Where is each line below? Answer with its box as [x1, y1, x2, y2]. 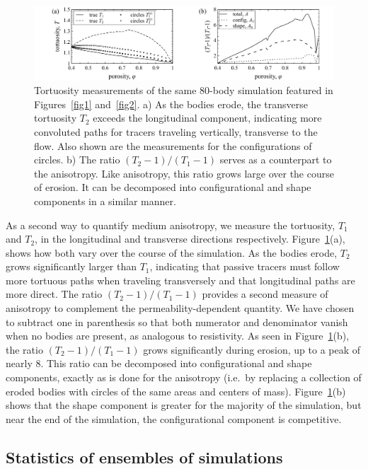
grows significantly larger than [6, 259, 137, 274]
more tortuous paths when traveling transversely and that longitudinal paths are [6, 272, 355, 287]
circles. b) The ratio [34, 152, 120, 167]
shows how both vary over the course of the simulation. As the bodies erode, [6, 245, 338, 260]
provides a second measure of [202, 286, 328, 301]
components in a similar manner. [34, 193, 176, 208]
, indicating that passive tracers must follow [149, 259, 340, 274]
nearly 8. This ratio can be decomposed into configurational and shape [6, 356, 312, 371]
